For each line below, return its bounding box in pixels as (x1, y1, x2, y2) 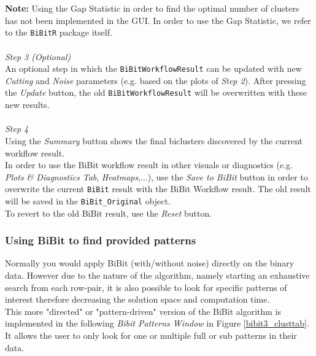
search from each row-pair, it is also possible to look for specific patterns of (5, 281, 287, 293)
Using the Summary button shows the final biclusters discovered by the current (5, 134, 303, 147)
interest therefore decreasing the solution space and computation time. (5, 293, 270, 306)
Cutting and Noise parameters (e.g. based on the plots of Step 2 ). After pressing (5, 74, 306, 87)
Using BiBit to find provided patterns (5, 233, 196, 248)
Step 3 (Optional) (5, 50, 71, 63)
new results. (5, 98, 50, 111)
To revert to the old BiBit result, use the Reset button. (5, 206, 212, 219)
